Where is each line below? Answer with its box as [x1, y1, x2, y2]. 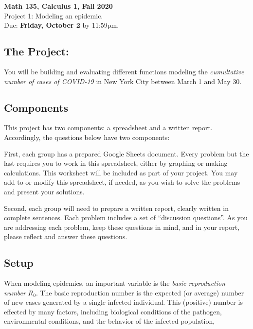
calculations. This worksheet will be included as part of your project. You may [4, 167, 238, 177]
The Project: [4, 44, 69, 59]
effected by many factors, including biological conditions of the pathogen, [4, 306, 222, 316]
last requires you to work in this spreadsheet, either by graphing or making [4, 158, 228, 168]
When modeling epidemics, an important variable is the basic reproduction [4, 278, 226, 288]
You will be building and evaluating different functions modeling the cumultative [4, 66, 244, 76]
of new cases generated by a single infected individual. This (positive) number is [4, 297, 243, 307]
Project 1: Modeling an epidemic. [4, 10, 103, 20]
